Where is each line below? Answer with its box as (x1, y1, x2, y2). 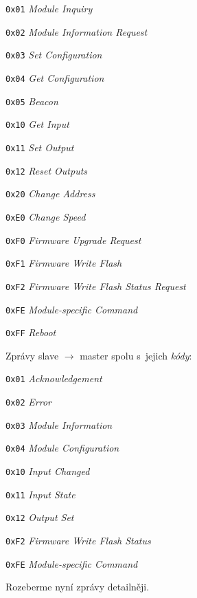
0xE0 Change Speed (5, 209, 86, 223)
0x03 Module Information (5, 417, 113, 432)
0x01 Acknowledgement (5, 371, 102, 386)
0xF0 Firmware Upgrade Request (5, 232, 141, 247)
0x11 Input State (5, 487, 76, 501)
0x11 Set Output (5, 140, 74, 154)
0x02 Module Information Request (5, 24, 148, 38)
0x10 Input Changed (5, 464, 90, 478)
